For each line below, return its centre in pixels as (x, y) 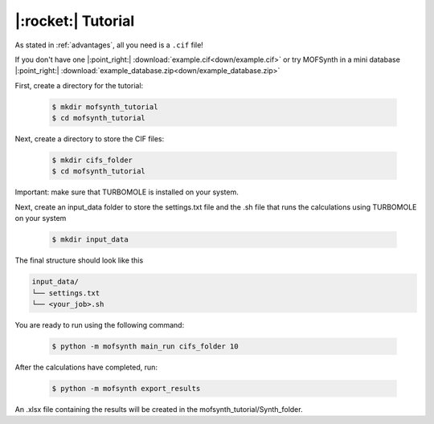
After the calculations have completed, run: (86, 367)
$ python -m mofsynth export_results (126, 388)
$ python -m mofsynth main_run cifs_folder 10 (145, 346)
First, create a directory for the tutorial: (79, 85)
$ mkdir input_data (90, 240)
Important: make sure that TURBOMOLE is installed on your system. (127, 192)
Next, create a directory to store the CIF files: (90, 139)
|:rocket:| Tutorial (75, 21)
